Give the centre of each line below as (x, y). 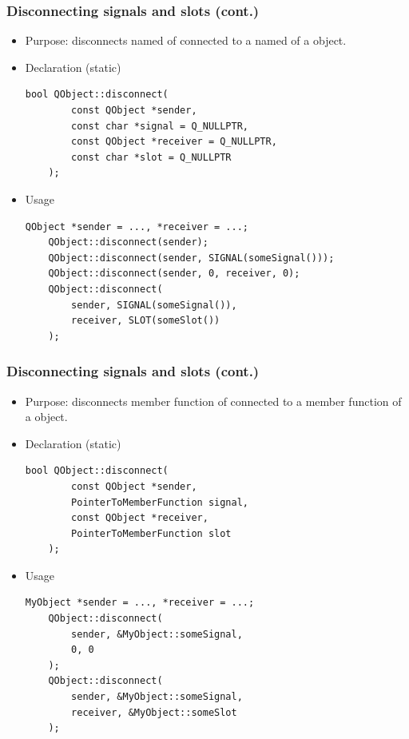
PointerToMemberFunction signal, (160, 502)
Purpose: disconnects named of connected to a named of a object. (186, 40)
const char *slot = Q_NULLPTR (151, 157)
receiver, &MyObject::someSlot (154, 712)
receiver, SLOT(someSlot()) (146, 321)
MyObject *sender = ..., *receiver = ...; (140, 603)
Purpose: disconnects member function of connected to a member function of (213, 401)
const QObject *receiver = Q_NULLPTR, (174, 142)
